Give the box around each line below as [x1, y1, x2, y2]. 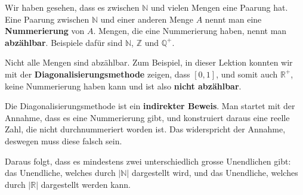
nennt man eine [205, 13, 262, 25]
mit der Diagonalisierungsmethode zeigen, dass [5, 67, 190, 80]
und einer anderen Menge [100, 13, 193, 25]
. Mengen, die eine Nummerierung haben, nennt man [93, 24, 287, 37]
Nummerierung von [5, 24, 85, 37]
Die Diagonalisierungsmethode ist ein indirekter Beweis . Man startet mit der [5, 100, 295, 112]
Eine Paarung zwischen [5, 13, 89, 25]
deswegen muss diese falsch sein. [5, 134, 122, 147]
